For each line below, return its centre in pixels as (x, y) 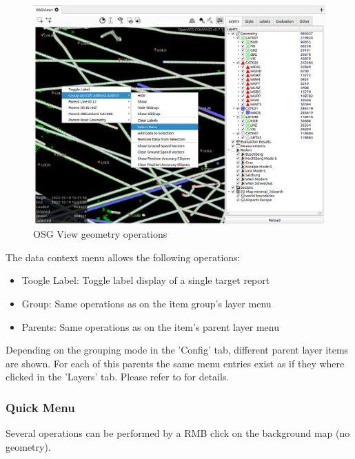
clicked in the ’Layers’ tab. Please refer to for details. (118, 377)
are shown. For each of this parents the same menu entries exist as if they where (175, 363)
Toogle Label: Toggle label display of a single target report (146, 280)
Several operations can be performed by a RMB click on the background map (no (178, 433)
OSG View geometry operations (100, 234)
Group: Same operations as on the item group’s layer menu (146, 303)
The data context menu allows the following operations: (123, 257)
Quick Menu (40, 407)
